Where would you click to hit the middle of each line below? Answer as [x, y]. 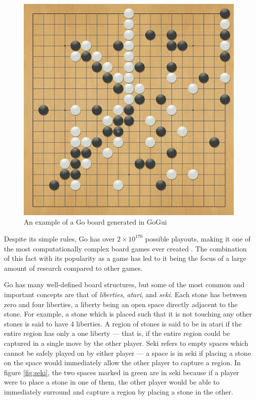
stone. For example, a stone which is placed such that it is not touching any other [128, 314]
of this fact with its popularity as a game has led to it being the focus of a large [125, 258]
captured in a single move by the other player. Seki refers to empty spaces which [126, 343]
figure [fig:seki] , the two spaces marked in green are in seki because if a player [122, 372]
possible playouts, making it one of [198, 238]
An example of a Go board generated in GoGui [95, 222]
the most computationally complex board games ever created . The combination [126, 248]
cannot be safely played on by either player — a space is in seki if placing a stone [128, 353]
